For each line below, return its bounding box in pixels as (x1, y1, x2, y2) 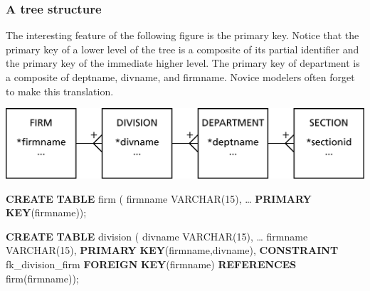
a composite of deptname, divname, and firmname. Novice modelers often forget (6, 70, 355, 84)
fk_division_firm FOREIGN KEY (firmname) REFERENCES (6, 257, 297, 272)
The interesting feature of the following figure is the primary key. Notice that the (6, 28, 359, 43)
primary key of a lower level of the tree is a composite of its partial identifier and (6, 41, 359, 56)
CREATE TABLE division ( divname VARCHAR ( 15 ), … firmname (6, 228, 308, 243)
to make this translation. (6, 83, 114, 98)
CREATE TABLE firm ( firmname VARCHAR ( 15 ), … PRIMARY (6, 191, 312, 206)
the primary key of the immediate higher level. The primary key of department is (6, 55, 360, 70)
